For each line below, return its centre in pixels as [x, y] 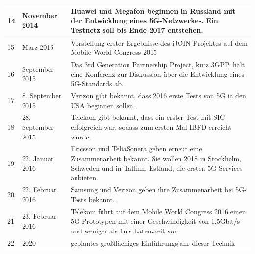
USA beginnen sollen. [103, 105]
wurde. [81, 136]
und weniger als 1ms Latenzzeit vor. [125, 230]
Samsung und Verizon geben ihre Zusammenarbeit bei [152, 190]
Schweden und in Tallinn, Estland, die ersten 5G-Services [157, 168]
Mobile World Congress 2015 [114, 52]
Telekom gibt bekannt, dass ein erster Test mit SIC [148, 117]
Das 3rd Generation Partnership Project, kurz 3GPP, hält [158, 64]
